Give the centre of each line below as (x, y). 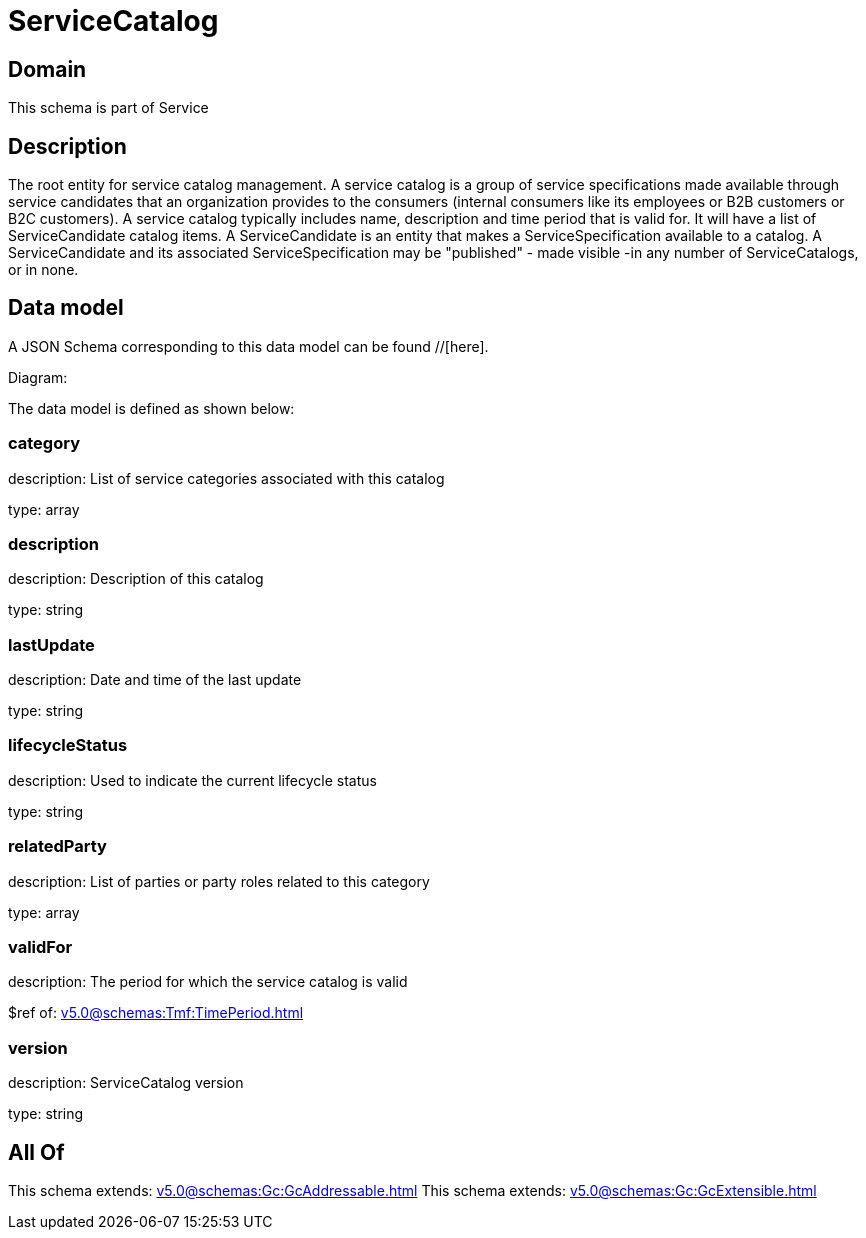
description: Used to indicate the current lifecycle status (192, 780)
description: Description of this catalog (136, 579)
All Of (36, 1152)
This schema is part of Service (108, 108)
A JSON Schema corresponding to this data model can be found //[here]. (248, 346)
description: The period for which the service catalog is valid (208, 982)
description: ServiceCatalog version (126, 1083)
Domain (47, 69)
